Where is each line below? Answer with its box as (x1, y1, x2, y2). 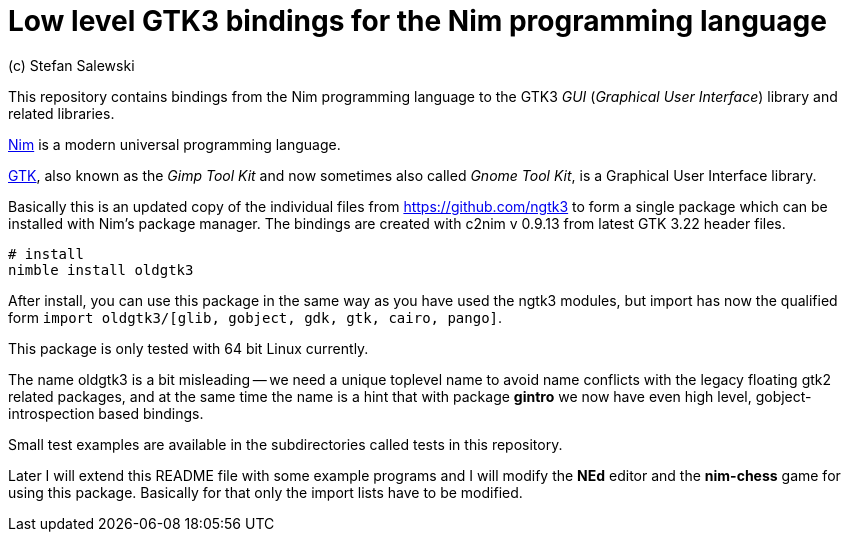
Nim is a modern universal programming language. (8, 135, 341, 153)
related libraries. (8, 104, 115, 122)
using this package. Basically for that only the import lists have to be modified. (8, 483, 523, 501)
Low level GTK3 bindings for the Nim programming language (8, 4, 827, 38)
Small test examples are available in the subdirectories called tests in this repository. (8, 435, 563, 453)
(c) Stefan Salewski (8, 56, 135, 74)
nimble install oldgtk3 (8, 261, 194, 278)
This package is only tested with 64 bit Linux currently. (8, 339, 369, 357)
